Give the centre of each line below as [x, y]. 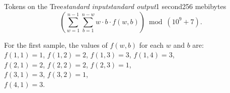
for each [151, 44]
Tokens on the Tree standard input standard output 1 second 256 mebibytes [115, 6]
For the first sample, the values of [56, 44]
